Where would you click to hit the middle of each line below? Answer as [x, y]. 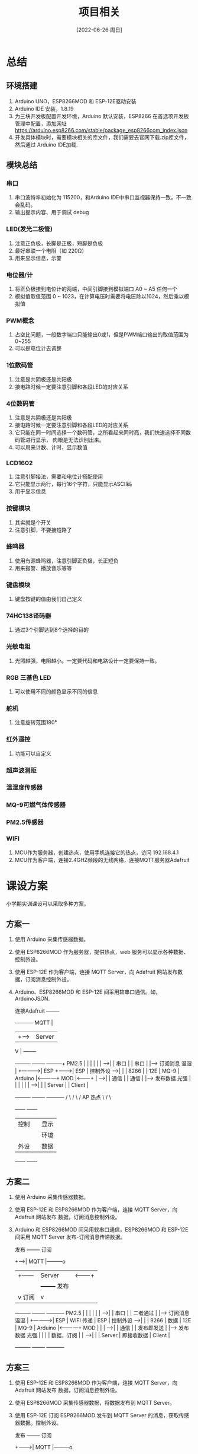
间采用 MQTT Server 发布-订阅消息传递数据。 [70, 1237]
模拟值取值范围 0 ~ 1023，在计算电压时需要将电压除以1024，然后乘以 [99, 297]
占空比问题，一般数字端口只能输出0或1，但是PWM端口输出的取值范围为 [102, 335]
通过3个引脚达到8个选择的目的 [52, 630]
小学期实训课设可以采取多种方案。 [48, 903]
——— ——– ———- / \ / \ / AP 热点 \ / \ [63, 1097]
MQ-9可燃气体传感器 [36, 805]
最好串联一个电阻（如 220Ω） [51, 250]
